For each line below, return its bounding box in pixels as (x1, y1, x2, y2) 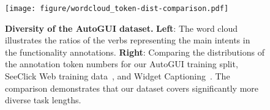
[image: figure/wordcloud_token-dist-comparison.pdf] (5, 4, 229, 13)
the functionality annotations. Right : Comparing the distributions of (5, 45, 264, 58)
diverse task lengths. (5, 94, 81, 106)
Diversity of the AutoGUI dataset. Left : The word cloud (5, 21, 238, 34)
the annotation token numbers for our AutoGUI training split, (5, 57, 238, 70)
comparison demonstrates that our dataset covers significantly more (5, 81, 259, 94)
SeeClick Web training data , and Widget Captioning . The (5, 70, 230, 82)
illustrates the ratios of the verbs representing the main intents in (5, 34, 250, 46)
